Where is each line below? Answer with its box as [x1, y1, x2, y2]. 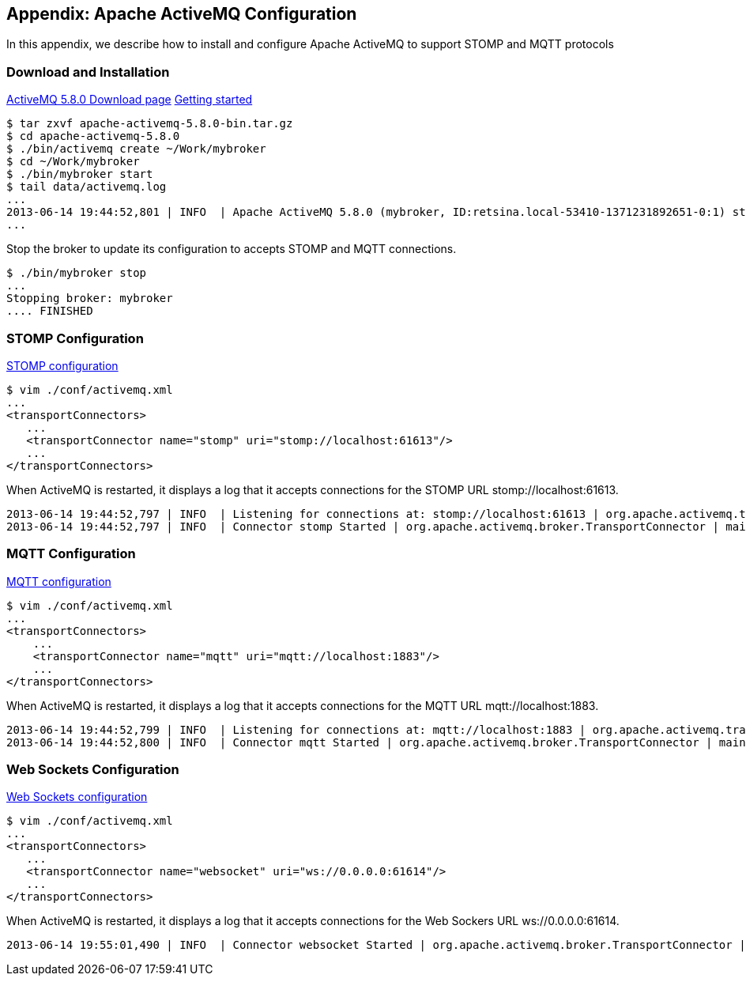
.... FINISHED [6, 304, 93, 318]
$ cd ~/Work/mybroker [6, 155, 140, 168]
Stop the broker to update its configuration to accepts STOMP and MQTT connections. [6, 242, 457, 256]
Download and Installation [6, 63, 170, 80]
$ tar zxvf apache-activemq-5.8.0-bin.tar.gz [6, 117, 293, 130]
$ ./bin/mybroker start [6, 168, 153, 181]
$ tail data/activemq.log [6, 180, 167, 194]
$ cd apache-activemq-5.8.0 [6, 130, 180, 143]
